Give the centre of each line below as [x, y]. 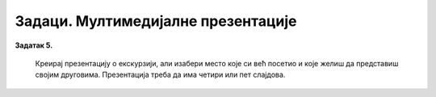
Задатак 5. [34, 45]
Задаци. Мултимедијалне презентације [156, 21]
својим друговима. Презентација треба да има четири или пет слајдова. [160, 75]
